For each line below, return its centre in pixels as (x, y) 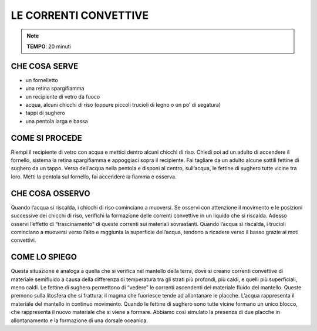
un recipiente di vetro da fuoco (63, 96)
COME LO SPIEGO (44, 257)
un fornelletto (42, 80)
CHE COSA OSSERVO (50, 193)
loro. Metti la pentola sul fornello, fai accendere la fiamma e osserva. (94, 177)
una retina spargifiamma (55, 89)
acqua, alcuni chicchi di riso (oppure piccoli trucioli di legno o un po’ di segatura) (123, 105)
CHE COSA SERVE (45, 66)
